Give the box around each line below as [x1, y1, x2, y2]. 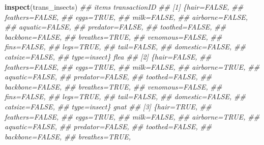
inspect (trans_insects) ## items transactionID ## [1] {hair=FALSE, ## [5, 2, 244, 12]
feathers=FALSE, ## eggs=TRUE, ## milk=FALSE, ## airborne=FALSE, [5, 11, 248, 22]
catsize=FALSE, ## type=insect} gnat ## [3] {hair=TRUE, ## [5, 101, 212, 111]
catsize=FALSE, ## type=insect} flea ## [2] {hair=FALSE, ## [5, 51, 212, 62]
